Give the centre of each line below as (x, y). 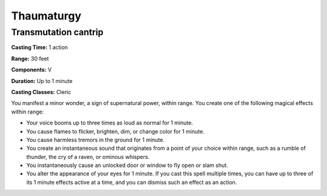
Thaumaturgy (46, 16)
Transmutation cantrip (57, 32)
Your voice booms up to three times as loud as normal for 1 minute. (110, 123)
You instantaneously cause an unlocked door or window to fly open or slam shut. (127, 165)
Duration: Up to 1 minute (42, 81)
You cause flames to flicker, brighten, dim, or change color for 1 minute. (115, 131)
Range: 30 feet (30, 58)
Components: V (31, 70)
